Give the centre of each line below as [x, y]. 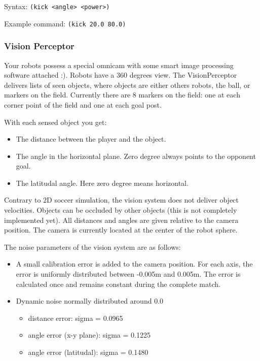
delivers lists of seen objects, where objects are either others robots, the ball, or [127, 85]
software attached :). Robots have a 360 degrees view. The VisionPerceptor [121, 75]
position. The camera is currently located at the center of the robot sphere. [121, 230]
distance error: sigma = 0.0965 [76, 318]
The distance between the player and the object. [91, 139]
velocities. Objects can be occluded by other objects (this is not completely [121, 210]
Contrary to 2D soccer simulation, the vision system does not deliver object [121, 200]
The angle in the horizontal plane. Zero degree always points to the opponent [136, 156]
